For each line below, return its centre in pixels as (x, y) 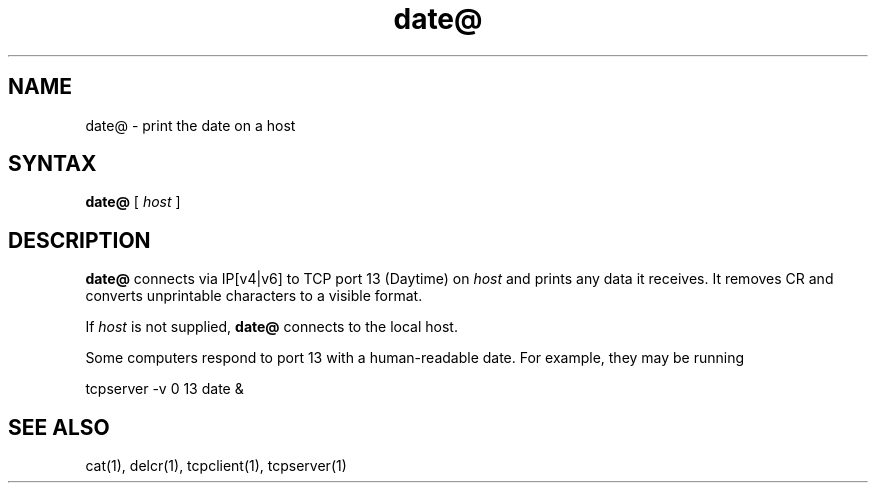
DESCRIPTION (79, 240)
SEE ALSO (59, 427)
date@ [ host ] (133, 202)
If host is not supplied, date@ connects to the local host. (271, 327)
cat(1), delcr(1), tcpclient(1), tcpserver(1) (216, 466)
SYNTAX (52, 164)
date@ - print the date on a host (190, 125)
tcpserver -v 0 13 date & (164, 389)
